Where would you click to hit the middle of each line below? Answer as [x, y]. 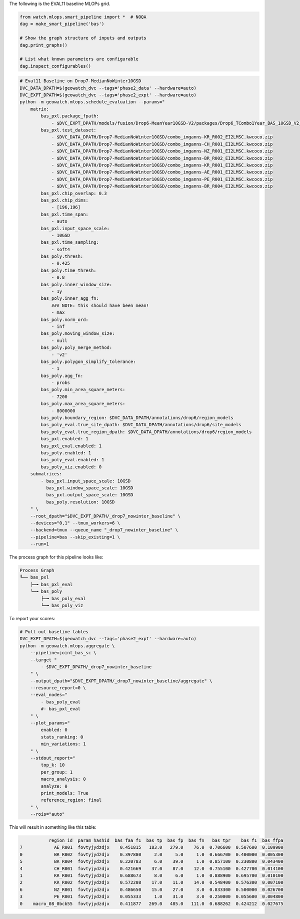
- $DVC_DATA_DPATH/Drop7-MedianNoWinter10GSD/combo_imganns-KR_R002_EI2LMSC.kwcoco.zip [162, 137]
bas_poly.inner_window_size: [76, 284]
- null [59, 340]
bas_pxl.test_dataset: [69, 130]
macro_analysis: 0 [63, 779]
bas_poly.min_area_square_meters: [83, 390]
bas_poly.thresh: [62, 256]
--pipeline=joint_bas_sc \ [63, 653]
